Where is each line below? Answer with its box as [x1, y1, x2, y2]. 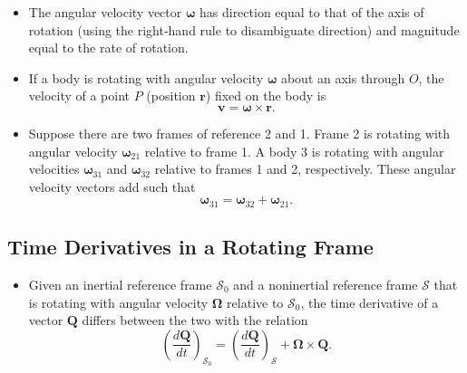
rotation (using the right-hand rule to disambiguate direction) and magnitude [28, 20, 460, 39]
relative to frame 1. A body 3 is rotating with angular [144, 141, 444, 160]
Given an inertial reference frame [28, 275, 212, 293]
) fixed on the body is [205, 86, 326, 105]
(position [146, 86, 196, 105]
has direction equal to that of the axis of [199, 3, 424, 21]
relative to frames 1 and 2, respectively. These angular [154, 159, 456, 178]
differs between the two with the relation [82, 311, 308, 330]
